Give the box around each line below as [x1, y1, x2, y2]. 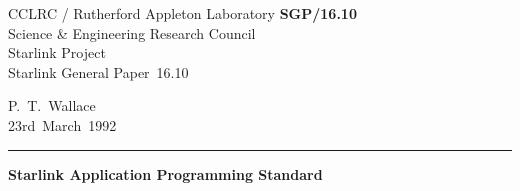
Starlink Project [8, 42, 106, 63]
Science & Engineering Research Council [8, 22, 256, 43]
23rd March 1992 [8, 114, 117, 135]
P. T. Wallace [8, 95, 96, 116]
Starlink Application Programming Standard [8, 163, 323, 184]
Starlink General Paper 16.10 [8, 61, 189, 82]
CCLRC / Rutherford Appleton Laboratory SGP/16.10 [8, 3, 357, 23]
